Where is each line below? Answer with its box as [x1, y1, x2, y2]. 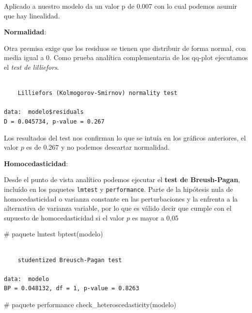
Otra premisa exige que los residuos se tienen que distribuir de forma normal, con [4, 43, 246, 53]
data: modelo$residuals [4, 109, 84, 116]
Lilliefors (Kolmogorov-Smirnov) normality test [17, 90, 177, 97]
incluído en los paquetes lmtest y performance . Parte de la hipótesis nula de [4, 184, 233, 194]
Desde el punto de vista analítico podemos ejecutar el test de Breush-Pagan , [4, 174, 240, 185]
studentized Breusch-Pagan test [17, 256, 122, 264]
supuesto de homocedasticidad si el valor [4, 212, 125, 222]
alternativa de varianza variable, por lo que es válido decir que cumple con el [4, 203, 232, 213]
